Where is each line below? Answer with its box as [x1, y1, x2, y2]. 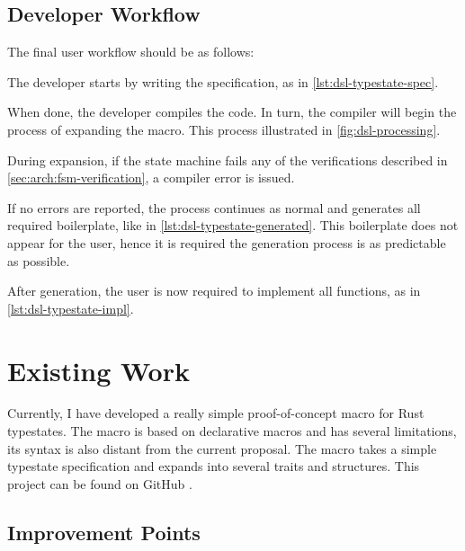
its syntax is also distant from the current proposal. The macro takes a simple [7, 439, 437, 458]
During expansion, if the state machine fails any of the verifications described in [7, 150, 448, 169]
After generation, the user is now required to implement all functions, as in [7, 281, 421, 300]
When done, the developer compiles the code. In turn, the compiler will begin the [7, 102, 457, 121]
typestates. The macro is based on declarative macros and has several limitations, [7, 422, 457, 440]
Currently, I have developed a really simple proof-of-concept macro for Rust [7, 404, 425, 422]
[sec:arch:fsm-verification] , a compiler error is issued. [7, 168, 295, 187]
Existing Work [7, 351, 190, 388]
